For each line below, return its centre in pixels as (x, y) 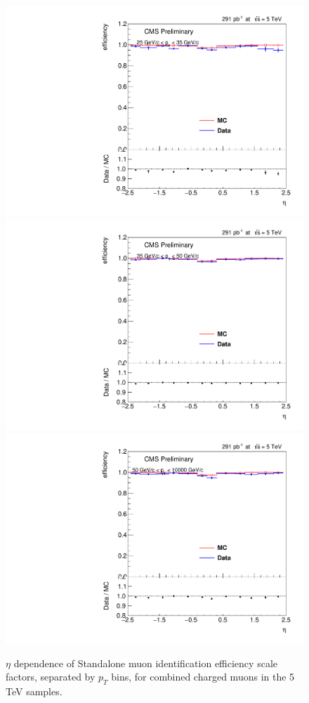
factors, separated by (51, 677)
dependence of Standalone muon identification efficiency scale (145, 663)
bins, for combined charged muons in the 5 (203, 677)
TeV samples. (34, 691)
